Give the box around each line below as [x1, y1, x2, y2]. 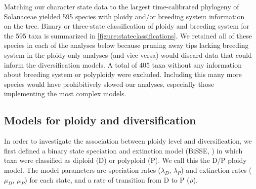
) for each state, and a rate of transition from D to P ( [24, 174, 190, 185]
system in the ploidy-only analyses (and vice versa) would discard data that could [4, 49, 252, 60]
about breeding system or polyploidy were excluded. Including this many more [4, 69, 242, 79]
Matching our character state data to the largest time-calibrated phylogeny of [4, 1, 239, 11]
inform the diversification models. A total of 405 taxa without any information [4, 59, 242, 70]
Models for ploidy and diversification [4, 113, 196, 128]
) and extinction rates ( [181, 164, 252, 175]
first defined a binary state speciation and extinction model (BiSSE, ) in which [4, 145, 243, 155]
